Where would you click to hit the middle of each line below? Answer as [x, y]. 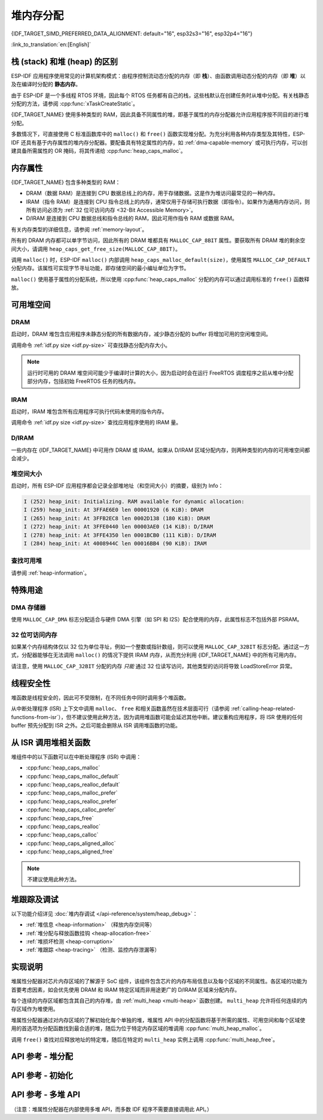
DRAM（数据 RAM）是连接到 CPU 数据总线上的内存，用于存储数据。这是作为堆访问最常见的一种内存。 [152, 193]
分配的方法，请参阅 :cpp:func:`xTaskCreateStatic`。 [75, 104]
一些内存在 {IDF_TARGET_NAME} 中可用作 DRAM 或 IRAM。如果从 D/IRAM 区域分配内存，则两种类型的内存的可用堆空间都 [161, 450]
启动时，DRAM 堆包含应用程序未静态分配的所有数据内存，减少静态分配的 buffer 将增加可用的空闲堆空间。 [141, 334]
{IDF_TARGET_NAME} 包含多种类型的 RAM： [66, 182]
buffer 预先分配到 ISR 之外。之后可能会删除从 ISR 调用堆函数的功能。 [96, 725]
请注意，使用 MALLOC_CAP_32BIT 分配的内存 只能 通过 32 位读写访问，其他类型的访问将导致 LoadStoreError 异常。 [153, 666]
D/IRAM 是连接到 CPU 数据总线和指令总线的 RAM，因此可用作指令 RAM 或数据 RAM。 [132, 218]
